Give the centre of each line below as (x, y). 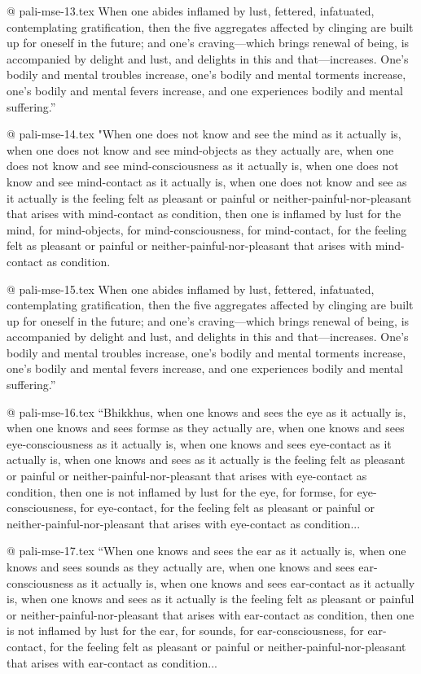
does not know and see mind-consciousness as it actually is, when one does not (203, 166)
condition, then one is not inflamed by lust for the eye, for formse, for (180, 491)
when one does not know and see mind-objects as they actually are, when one (200, 149)
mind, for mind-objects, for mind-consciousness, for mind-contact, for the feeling (207, 229)
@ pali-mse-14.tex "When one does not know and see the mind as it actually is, (204, 134)
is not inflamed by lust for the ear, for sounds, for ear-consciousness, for (185, 630)
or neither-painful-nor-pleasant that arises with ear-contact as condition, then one (210, 614)
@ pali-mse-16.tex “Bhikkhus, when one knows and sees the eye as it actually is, (206, 411)
